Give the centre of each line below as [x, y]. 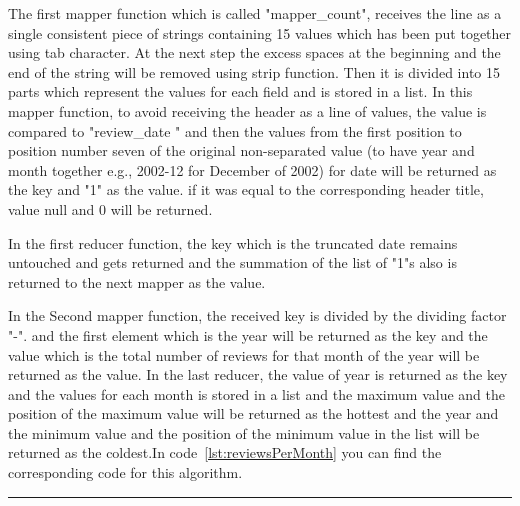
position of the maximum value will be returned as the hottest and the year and [253, 413]
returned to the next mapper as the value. [137, 281]
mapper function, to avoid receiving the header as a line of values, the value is [247, 110]
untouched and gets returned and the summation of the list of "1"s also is [232, 262]
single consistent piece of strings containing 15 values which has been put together [260, 32]
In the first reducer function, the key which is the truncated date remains [233, 242]
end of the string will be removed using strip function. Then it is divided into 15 [254, 71]
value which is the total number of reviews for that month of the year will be [244, 354]
